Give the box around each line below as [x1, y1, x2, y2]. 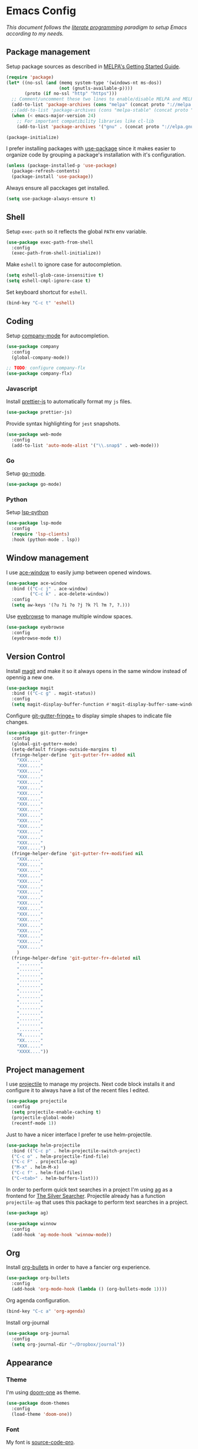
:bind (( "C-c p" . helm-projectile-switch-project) [11, 1148, 141, 1154]
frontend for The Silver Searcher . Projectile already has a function [6, 1192, 166, 1199]
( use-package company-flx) [6, 371, 72, 376]
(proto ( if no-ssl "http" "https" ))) [24, 90, 117, 97]
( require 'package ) [6, 74, 54, 80]
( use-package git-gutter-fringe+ [6, 730, 88, 736]
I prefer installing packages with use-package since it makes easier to [6, 145, 176, 152]
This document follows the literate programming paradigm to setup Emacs [6, 24, 187, 31]
